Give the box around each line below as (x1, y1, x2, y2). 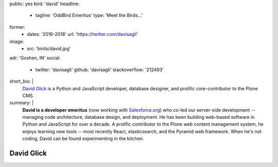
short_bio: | (9, 78, 33, 85)
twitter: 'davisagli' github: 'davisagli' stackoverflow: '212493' (35, 67, 164, 73)
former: (9, 24, 26, 30)
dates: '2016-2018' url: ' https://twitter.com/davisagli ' (27, 31, 138, 37)
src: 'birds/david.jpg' (27, 45, 71, 51)
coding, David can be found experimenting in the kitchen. (22, 136, 144, 142)
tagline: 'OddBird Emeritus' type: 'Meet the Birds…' (35, 12, 143, 18)
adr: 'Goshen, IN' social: (9, 55, 61, 61)
